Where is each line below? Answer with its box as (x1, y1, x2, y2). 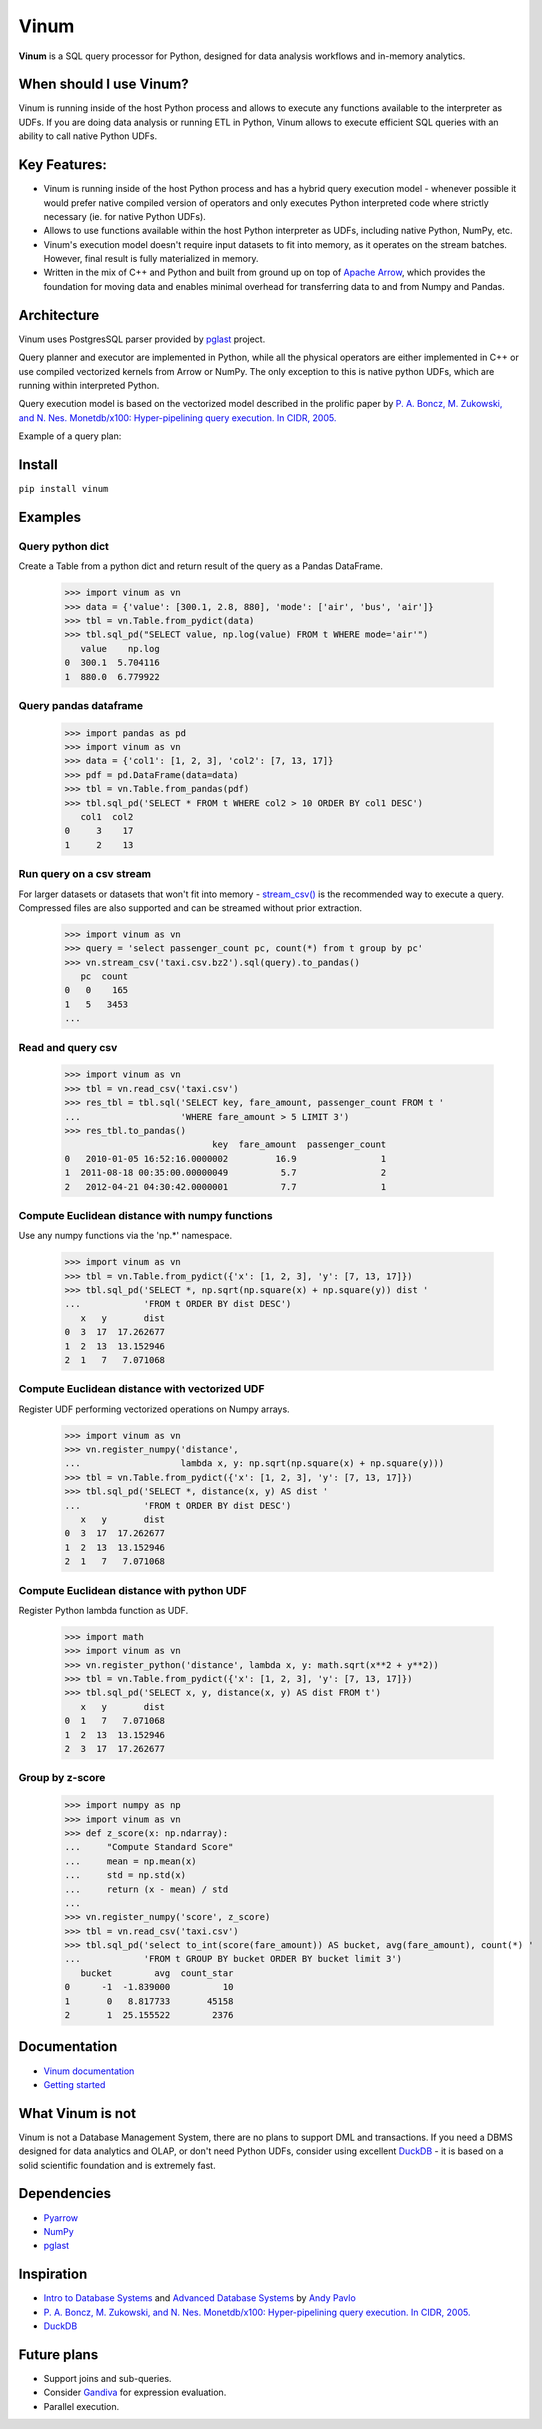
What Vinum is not (18, 2105, 137, 2122)
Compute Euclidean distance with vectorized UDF (18, 1382, 265, 1396)
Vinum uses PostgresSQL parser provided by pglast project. (18, 333, 266, 345)
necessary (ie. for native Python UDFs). (43, 210, 207, 222)
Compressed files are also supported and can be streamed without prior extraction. (18, 901, 362, 914)
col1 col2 (80, 811, 134, 822)
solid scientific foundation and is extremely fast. (18, 2159, 216, 2171)
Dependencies (18, 2185, 112, 2202)
